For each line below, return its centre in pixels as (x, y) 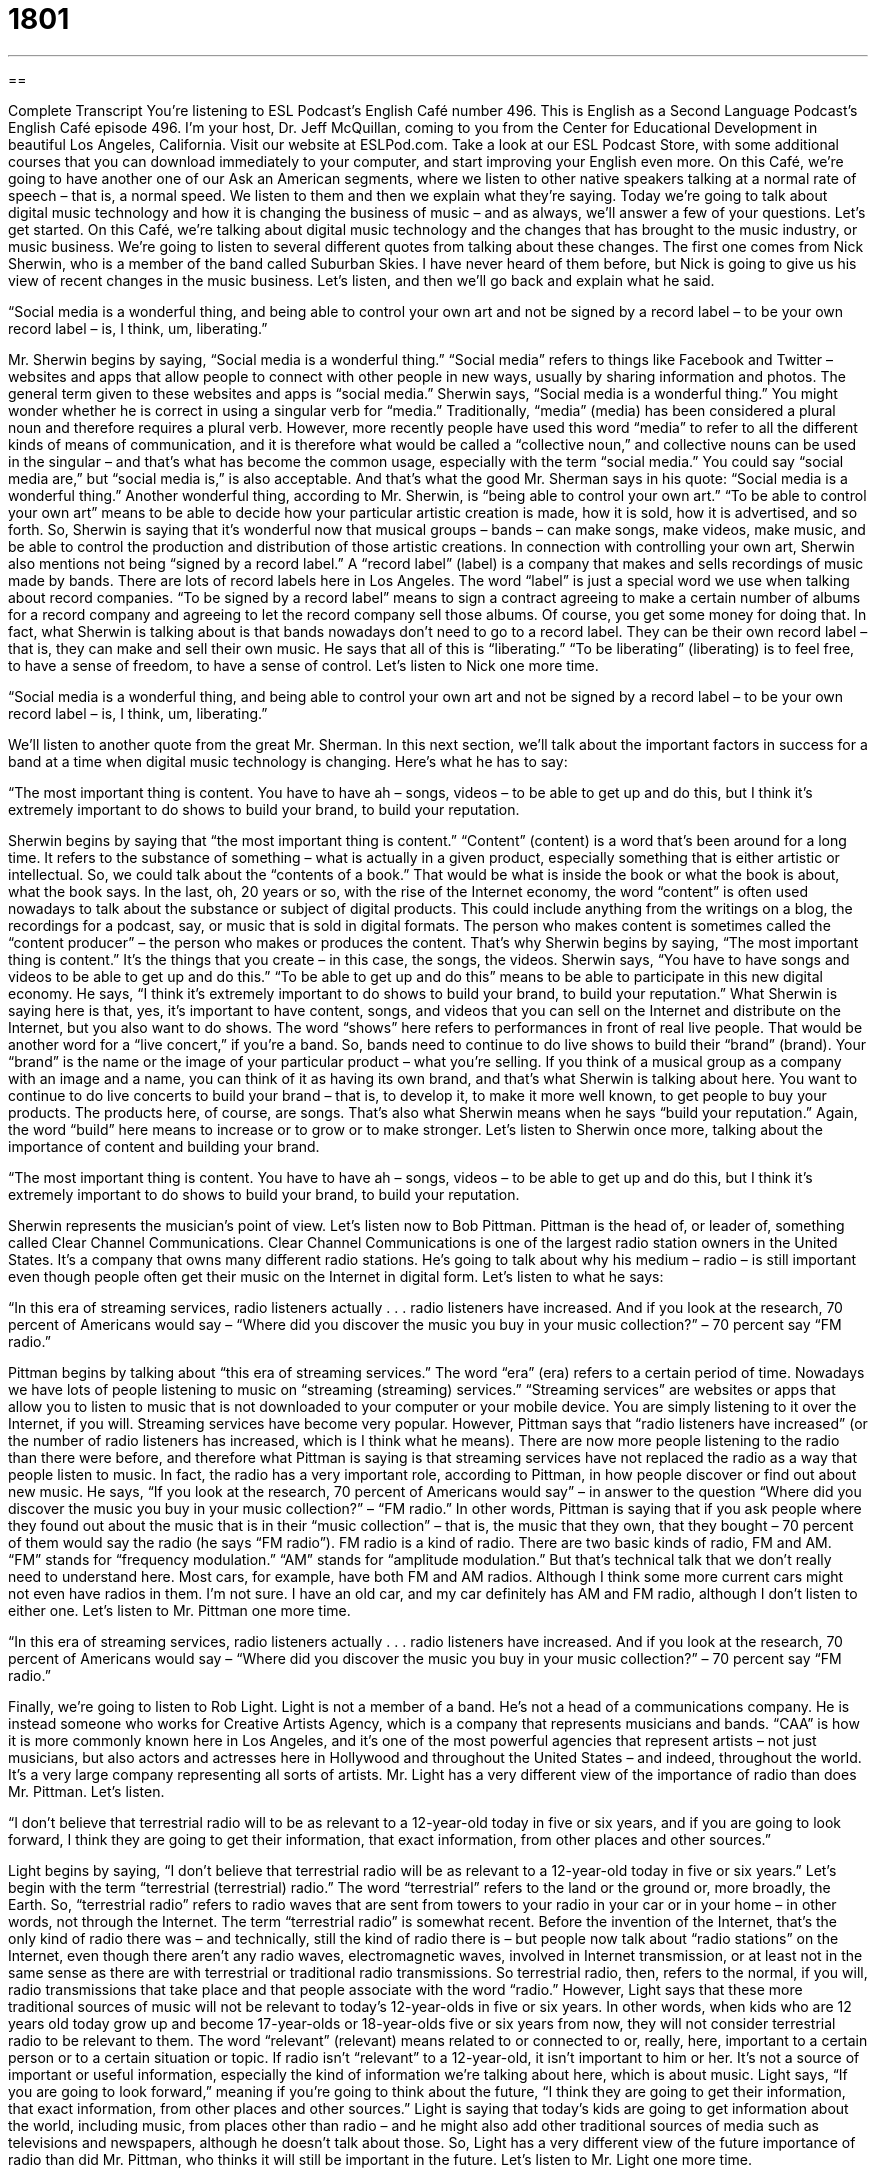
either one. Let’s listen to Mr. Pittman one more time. (179, 1610)
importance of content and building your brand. (164, 1146)
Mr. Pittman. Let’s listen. (86, 1791)
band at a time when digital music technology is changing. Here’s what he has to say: (288, 761)
